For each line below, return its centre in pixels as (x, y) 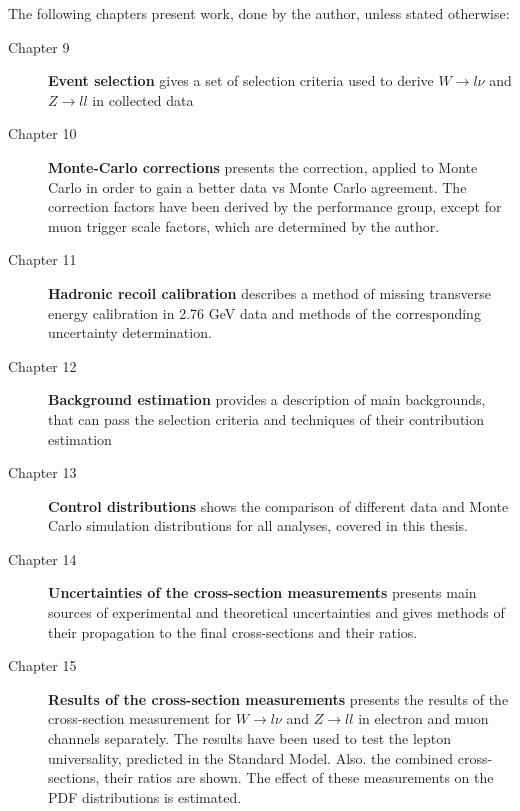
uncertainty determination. (130, 332)
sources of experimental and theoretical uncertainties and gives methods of (276, 612)
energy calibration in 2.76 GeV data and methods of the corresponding (264, 312)
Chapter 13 (42, 472)
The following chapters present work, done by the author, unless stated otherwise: (259, 13)
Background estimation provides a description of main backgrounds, (267, 399)
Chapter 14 (42, 558)
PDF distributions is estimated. (145, 796)
